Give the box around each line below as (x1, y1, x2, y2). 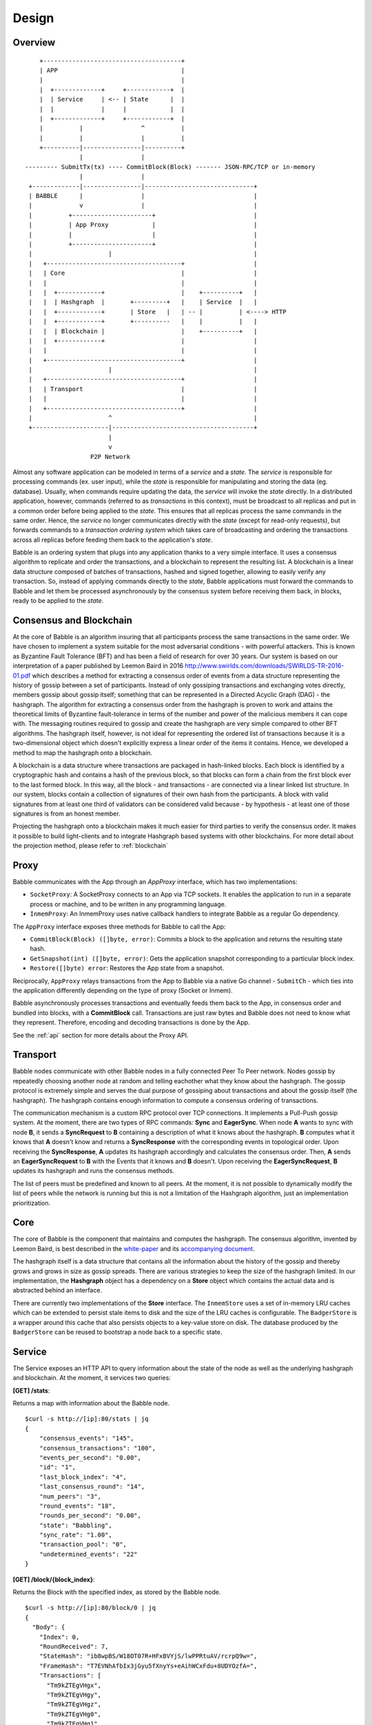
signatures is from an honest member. (12, 809, 121, 818)
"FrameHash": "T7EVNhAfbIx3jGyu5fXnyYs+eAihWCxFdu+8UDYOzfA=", (39, 1662, 258, 1670)
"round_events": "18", (39, 1501, 116, 1510)
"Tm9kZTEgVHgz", (46, 1701, 102, 1708)
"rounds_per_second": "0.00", (39, 1512, 141, 1519)
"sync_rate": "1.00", (39, 1531, 113, 1539)
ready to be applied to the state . (12, 597, 104, 605)
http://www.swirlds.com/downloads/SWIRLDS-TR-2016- (185, 662, 344, 670)
